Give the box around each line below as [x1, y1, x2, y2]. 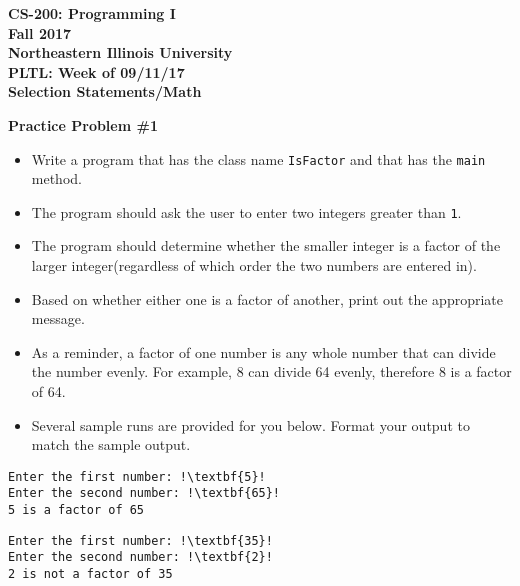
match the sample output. [31, 434, 191, 455]
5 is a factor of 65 [8, 503, 145, 518]
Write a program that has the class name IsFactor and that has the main [31, 148, 486, 169]
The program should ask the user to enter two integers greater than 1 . [31, 201, 462, 222]
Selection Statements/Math [8, 81, 202, 102]
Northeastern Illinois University [8, 42, 233, 63]
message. [31, 308, 85, 329]
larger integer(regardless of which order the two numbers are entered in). [31, 255, 477, 276]
